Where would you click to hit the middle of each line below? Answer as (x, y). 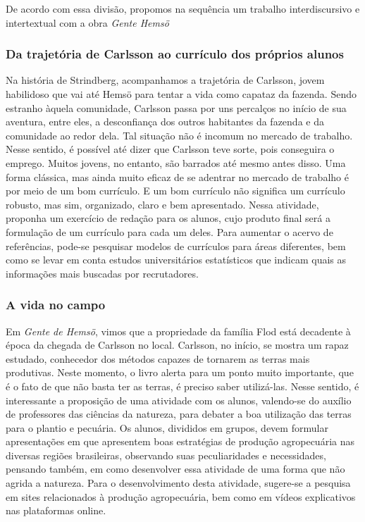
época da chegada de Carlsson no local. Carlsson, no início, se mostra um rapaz (177, 345)
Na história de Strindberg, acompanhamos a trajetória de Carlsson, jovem (165, 80)
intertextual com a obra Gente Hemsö (87, 22)
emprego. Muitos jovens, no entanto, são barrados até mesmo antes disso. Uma (176, 162)
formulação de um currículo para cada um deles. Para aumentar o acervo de (169, 231)
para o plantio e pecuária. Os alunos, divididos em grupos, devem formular (167, 427)
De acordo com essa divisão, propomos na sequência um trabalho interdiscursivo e (183, 8)
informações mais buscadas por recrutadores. (102, 273)
